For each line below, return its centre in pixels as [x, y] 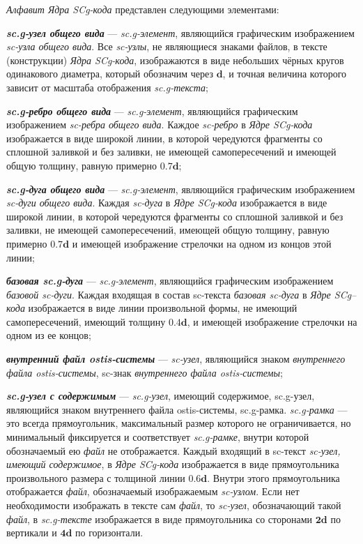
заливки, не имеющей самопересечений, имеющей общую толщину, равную [168, 230]
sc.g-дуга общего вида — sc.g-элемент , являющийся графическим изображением [181, 189]
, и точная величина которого [285, 74]
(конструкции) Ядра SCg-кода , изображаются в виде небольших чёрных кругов [175, 60]
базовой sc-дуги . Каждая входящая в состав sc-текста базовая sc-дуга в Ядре [169, 294]
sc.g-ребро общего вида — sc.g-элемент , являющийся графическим [152, 111]
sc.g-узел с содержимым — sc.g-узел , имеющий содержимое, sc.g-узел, [161, 396]
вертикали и [32, 532]
